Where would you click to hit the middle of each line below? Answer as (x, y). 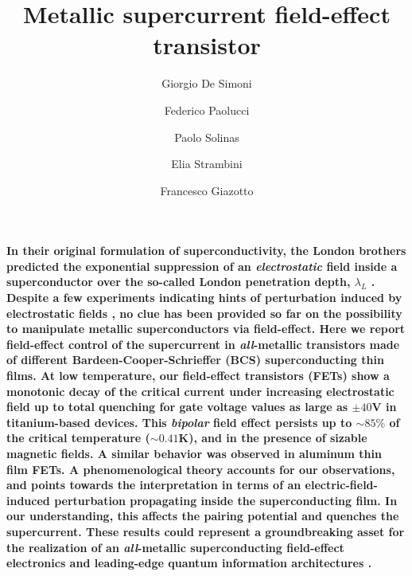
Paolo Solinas (207, 137)
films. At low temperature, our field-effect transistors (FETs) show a (198, 376)
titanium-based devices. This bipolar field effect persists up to (179, 422)
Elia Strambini (207, 164)
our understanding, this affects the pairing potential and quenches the (203, 516)
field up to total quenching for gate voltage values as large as (177, 407)
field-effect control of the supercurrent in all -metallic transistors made (203, 344)
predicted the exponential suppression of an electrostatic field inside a (202, 266)
